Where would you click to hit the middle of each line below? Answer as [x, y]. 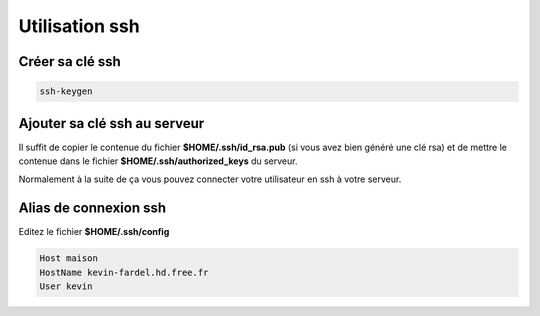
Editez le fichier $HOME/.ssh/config [94, 232]
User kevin [66, 286]
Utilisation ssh [79, 26]
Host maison [69, 258]
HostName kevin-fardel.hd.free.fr [124, 272]
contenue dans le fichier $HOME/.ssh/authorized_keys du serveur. [158, 161]
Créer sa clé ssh [70, 61]
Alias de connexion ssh [92, 208]
